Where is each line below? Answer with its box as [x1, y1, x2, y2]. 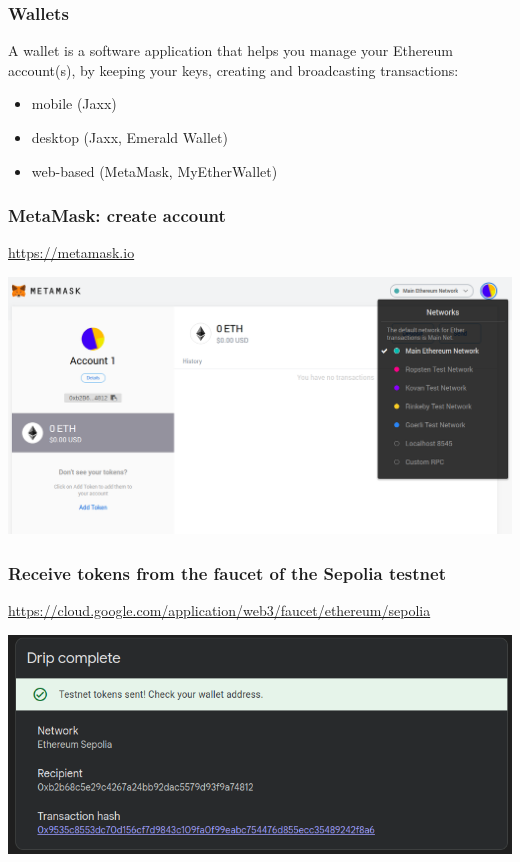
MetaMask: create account [8, 203, 226, 228]
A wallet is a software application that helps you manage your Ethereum [8, 40, 454, 61]
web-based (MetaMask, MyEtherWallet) [31, 160, 278, 181]
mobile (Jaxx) [31, 93, 117, 114]
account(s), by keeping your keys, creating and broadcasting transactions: [8, 59, 459, 80]
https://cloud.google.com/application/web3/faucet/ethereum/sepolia [8, 600, 431, 621]
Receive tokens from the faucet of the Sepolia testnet [8, 560, 446, 585]
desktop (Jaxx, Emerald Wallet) [31, 127, 228, 147]
